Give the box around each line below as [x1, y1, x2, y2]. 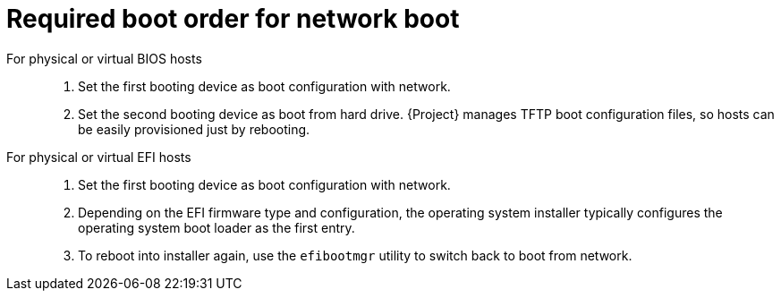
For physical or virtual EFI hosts [6, 149, 191, 165]
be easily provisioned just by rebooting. [78, 121, 310, 137]
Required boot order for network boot [6, 4, 460, 34]
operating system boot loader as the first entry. [78, 219, 355, 235]
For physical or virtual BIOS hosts [6, 50, 202, 66]
